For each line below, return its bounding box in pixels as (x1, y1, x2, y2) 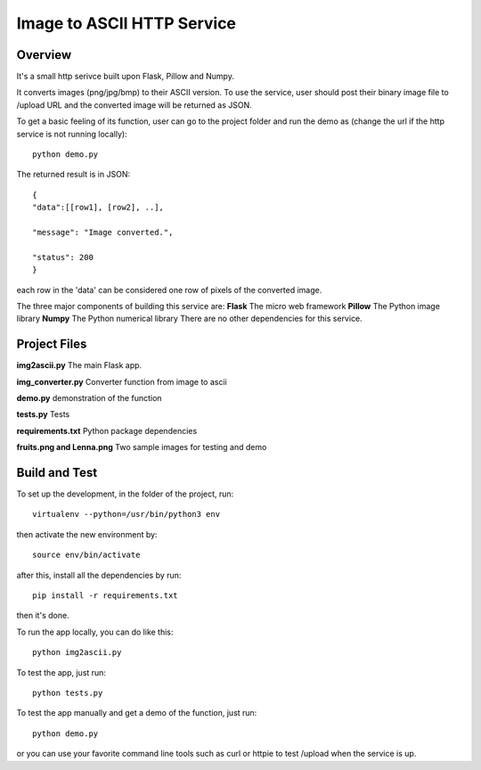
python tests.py (32, 687, 103, 698)
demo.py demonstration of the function (16, 393, 162, 403)
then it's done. (16, 610, 70, 621)
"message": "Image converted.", (32, 227, 174, 237)
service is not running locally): (16, 128, 128, 139)
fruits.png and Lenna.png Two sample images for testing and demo (16, 442, 267, 453)
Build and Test (16, 464, 98, 480)
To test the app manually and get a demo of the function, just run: (16, 708, 257, 718)
